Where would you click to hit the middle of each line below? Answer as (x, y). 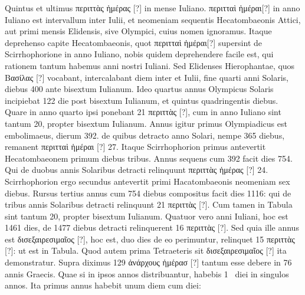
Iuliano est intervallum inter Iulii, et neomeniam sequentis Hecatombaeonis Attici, (153, 19)
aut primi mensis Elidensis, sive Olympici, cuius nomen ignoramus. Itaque (138, 31)
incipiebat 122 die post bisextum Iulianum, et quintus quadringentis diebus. (142, 100)
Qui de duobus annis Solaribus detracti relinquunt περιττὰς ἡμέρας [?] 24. (137, 170)
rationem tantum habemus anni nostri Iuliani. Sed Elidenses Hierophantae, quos (150, 65)
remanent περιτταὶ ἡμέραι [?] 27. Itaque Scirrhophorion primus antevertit (135, 147)
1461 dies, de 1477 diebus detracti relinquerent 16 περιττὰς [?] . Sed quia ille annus (152, 227)
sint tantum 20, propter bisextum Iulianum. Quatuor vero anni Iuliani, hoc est (147, 216)
